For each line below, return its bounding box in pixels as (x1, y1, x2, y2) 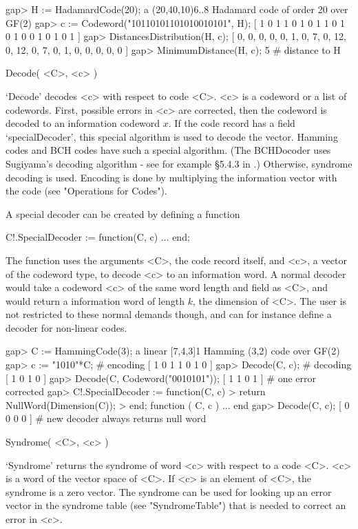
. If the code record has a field (168, 116, 295, 130)
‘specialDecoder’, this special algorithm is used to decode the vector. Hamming (6, 129, 338, 143)
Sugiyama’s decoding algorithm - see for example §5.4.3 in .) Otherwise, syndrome (6, 156, 352, 170)
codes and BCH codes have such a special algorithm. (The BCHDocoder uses (6, 143, 331, 157)
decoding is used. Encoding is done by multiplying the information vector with (6, 170, 337, 184)
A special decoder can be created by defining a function (6, 206, 240, 221)
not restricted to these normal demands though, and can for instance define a (6, 307, 332, 321)
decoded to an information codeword (6, 116, 160, 130)
